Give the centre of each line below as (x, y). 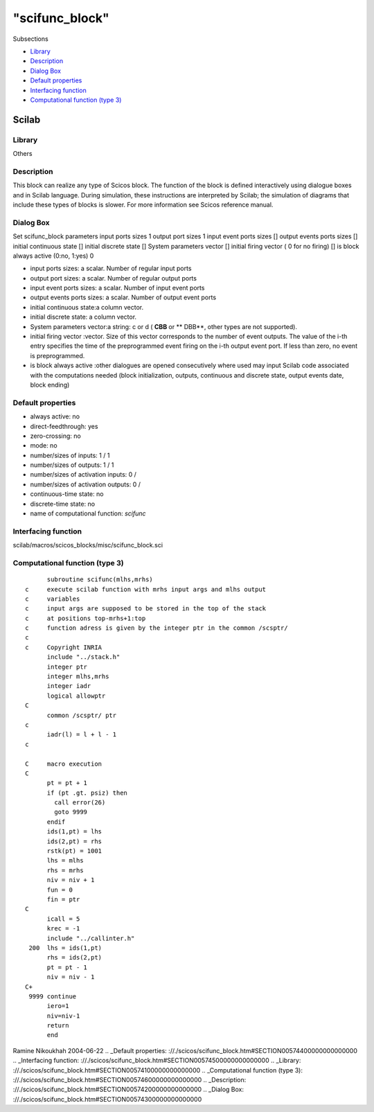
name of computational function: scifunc (88, 513)
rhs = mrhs (65, 870)
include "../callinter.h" (91, 938)
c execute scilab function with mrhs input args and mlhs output (146, 589)
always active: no (55, 416)
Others (23, 154)
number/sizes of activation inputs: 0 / (83, 475)
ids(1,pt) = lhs (74, 832)
